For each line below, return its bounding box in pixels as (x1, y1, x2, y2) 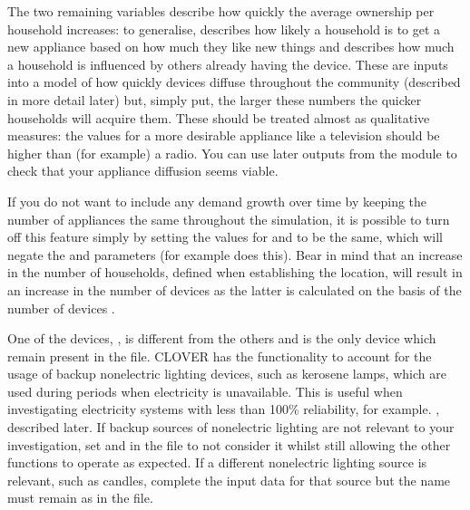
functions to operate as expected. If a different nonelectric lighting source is (7, 453, 427, 472)
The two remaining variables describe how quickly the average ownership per (7, 2, 435, 20)
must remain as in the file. (7, 488, 153, 507)
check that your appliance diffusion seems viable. (7, 161, 279, 180)
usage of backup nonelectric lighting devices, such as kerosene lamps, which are (7, 364, 446, 383)
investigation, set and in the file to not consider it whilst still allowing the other (7, 435, 451, 454)
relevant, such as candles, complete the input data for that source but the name (7, 470, 451, 489)
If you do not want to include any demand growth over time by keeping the (7, 191, 427, 210)
